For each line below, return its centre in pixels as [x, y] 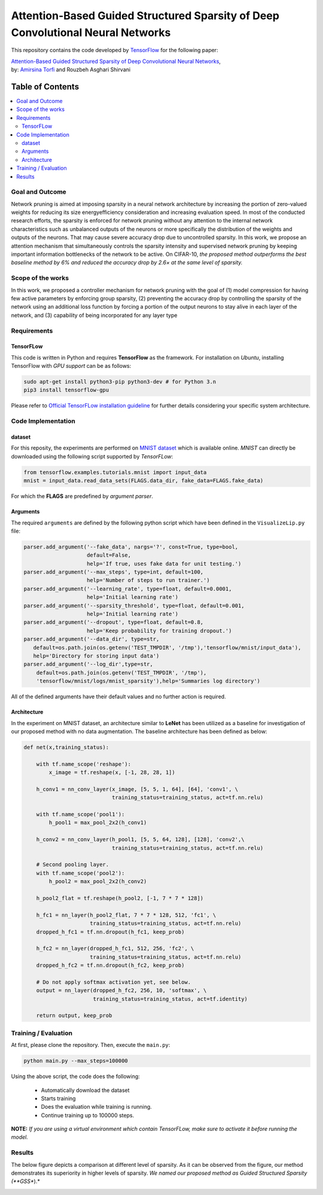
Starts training [58, 1098]
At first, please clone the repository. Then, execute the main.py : [91, 1045]
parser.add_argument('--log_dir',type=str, [89, 664]
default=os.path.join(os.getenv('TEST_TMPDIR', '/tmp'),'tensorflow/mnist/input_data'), [167, 648]
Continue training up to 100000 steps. [88, 1115]
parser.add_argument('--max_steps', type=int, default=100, [114, 572]
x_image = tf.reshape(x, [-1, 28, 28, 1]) [112, 772]
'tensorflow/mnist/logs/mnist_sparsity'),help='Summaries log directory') [148, 681]
